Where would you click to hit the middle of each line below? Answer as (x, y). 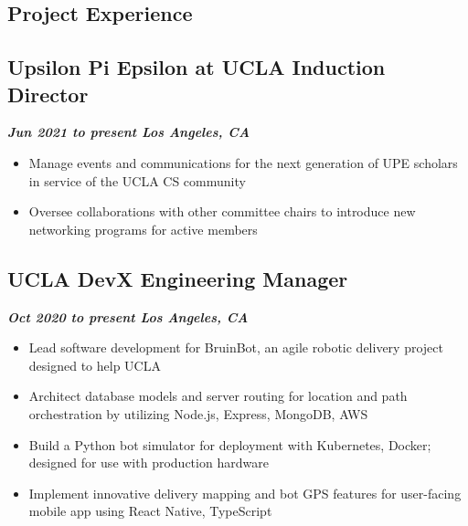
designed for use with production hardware (149, 463)
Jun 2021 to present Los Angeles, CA (129, 132)
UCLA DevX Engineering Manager (178, 278)
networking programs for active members (143, 229)
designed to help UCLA (95, 365)
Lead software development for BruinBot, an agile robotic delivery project (236, 347)
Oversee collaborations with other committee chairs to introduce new (222, 211)
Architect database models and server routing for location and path (218, 396)
